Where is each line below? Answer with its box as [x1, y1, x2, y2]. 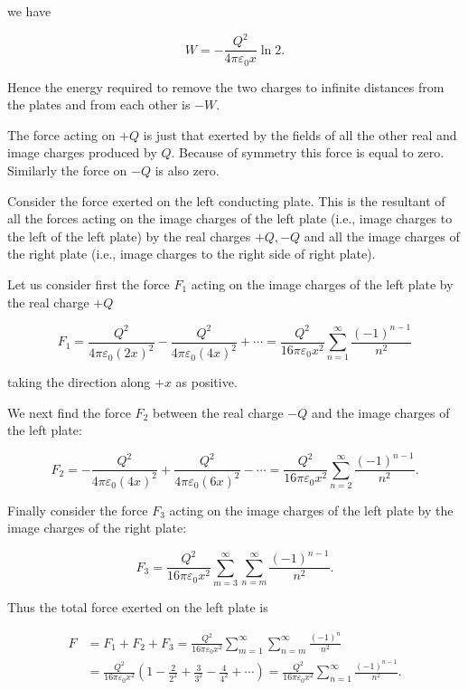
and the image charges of [312, 402, 450, 421]
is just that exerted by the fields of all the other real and [143, 125, 457, 144]
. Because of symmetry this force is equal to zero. [171, 143, 445, 162]
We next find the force [7, 402, 131, 421]
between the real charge [152, 402, 284, 421]
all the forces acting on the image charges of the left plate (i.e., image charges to [7, 209, 453, 228]
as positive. [175, 373, 238, 392]
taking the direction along [7, 373, 151, 392]
